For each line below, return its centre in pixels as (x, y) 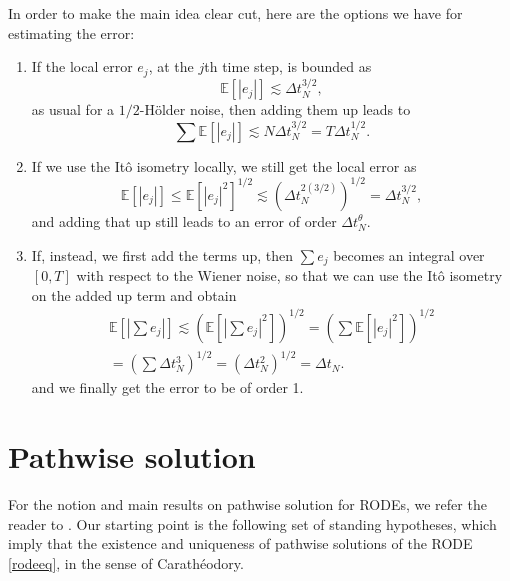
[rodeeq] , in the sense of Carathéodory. (126, 562)
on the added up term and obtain (134, 294)
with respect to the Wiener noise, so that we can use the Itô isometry (289, 275)
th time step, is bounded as (288, 66)
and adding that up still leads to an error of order (184, 220)
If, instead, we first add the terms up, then (162, 254)
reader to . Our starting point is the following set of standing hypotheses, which (252, 523)
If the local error (82, 66)
